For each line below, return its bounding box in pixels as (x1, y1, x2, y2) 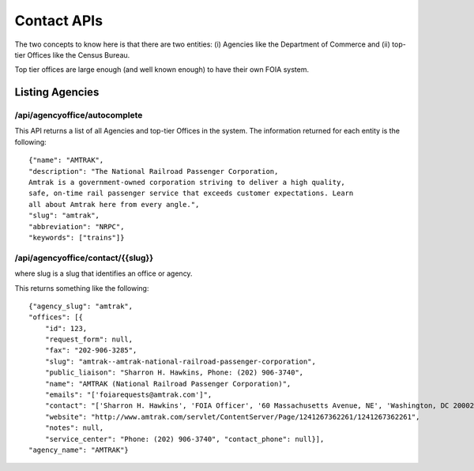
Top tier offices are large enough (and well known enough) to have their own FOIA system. (14, 65, 310, 74)
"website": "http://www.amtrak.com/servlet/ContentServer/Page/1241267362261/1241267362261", (44, 412, 420, 421)
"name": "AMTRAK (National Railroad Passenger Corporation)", (44, 379, 292, 388)
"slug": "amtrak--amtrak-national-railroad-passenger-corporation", (44, 356, 316, 366)
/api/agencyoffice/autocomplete (14, 110, 143, 121)
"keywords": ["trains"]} (28, 233, 125, 242)
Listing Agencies (14, 85, 100, 99)
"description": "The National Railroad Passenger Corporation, (28, 167, 279, 175)
